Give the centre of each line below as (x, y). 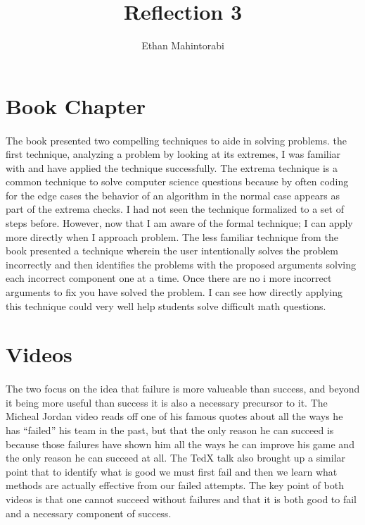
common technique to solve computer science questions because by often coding (177, 181)
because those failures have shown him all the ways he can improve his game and (180, 444)
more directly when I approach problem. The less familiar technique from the (172, 236)
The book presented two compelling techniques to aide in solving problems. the (176, 140)
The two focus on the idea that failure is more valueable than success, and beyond (183, 389)
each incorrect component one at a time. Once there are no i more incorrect (169, 278)
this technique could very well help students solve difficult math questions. (166, 305)
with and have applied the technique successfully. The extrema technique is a (172, 167)
